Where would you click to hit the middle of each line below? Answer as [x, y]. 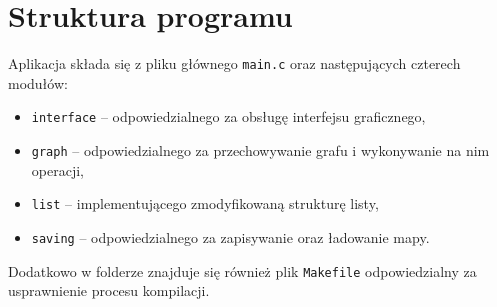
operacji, [57, 169]
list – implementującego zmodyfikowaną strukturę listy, [205, 203]
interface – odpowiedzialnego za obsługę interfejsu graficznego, [228, 116]
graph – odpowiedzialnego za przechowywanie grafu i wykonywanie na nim [260, 150]
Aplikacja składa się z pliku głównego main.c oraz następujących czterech [234, 63]
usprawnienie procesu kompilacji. [109, 290]
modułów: [38, 82]
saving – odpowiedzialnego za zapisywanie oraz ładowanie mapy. [230, 236]
